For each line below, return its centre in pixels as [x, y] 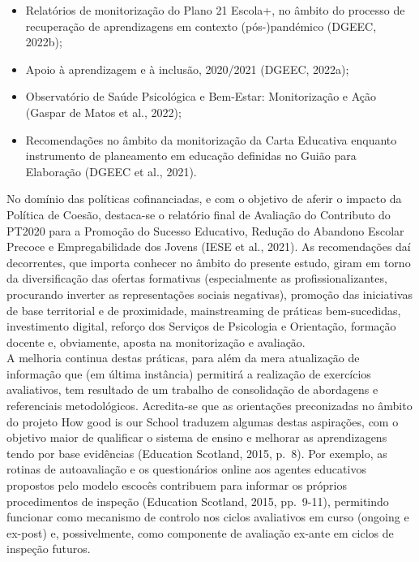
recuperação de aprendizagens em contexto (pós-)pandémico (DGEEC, [201, 26]
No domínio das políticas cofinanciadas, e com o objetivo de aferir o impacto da [204, 199]
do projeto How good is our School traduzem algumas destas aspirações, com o [203, 421]
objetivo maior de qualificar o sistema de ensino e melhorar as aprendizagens [197, 437]
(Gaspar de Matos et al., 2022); [103, 112]
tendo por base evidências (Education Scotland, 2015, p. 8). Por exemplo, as [197, 453]
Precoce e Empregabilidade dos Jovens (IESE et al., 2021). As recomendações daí [209, 246]
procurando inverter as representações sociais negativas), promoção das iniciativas [209, 294]
